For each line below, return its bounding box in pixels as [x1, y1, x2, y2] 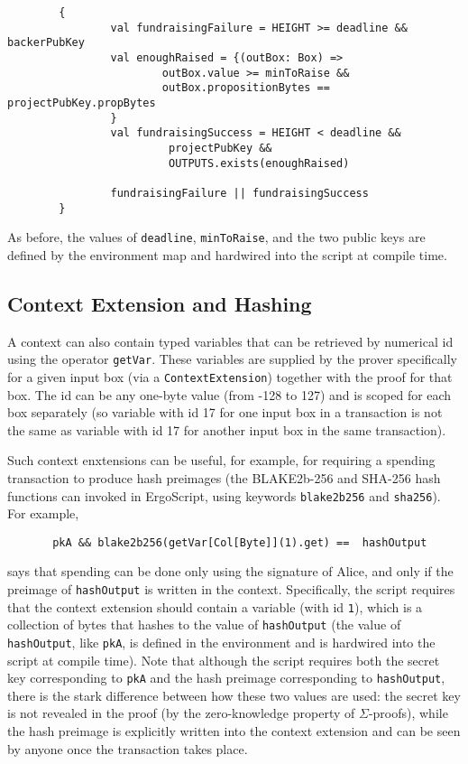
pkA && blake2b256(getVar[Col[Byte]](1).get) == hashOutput [52, 536, 427, 549]
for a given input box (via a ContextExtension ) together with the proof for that [7, 367, 453, 386]
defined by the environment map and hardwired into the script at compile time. [7, 245, 447, 264]
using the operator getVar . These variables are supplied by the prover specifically [7, 349, 457, 368]
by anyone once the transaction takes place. [7, 739, 248, 758]
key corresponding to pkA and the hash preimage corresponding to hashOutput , [7, 668, 445, 687]
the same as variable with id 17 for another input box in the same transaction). [7, 420, 446, 439]
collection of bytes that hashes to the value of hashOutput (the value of [7, 615, 401, 634]
